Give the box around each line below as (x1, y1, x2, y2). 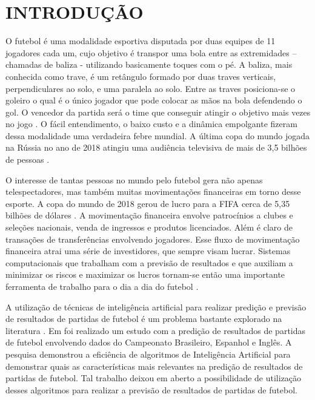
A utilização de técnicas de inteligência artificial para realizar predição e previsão (5, 300, 307, 313)
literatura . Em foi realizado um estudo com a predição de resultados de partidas (5, 324, 306, 336)
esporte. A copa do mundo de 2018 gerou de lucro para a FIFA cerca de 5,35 (5, 197, 290, 209)
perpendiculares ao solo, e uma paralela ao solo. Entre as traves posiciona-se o (5, 82, 296, 94)
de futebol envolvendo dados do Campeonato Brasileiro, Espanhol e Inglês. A (5, 336, 292, 349)
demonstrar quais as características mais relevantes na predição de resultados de (5, 359, 303, 372)
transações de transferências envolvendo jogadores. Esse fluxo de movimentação (5, 232, 300, 245)
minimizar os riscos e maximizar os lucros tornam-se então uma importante (5, 268, 285, 281)
